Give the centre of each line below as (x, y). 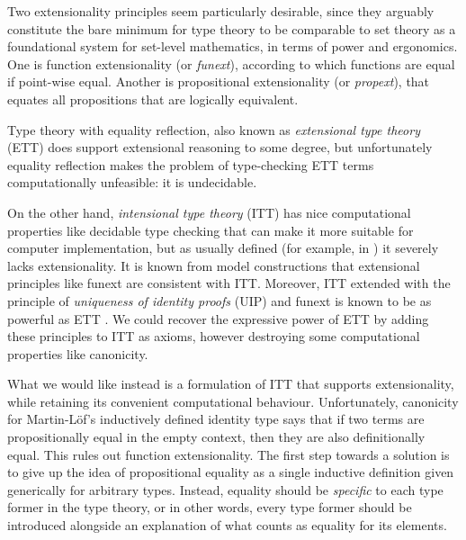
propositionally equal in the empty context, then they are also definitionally (216, 437)
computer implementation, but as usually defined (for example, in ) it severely (223, 248)
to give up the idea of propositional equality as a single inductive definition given (231, 472)
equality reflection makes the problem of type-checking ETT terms (191, 164)
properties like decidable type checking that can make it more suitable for (211, 230)
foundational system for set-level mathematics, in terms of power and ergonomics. (233, 46)
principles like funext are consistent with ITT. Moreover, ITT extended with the (229, 283)
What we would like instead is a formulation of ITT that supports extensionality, (231, 384)
